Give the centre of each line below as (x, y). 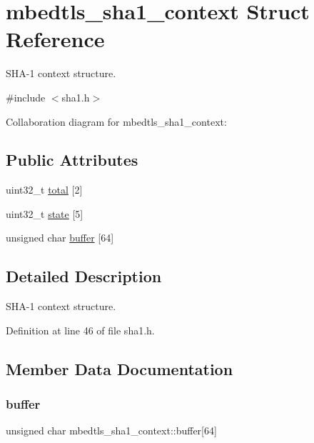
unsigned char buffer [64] (60, 238)
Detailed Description (84, 276)
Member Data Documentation (120, 368)
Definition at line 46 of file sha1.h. (80, 330)
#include (26, 97)
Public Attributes (72, 160)
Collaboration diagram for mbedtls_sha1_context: (116, 121)
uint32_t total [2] (44, 190)
